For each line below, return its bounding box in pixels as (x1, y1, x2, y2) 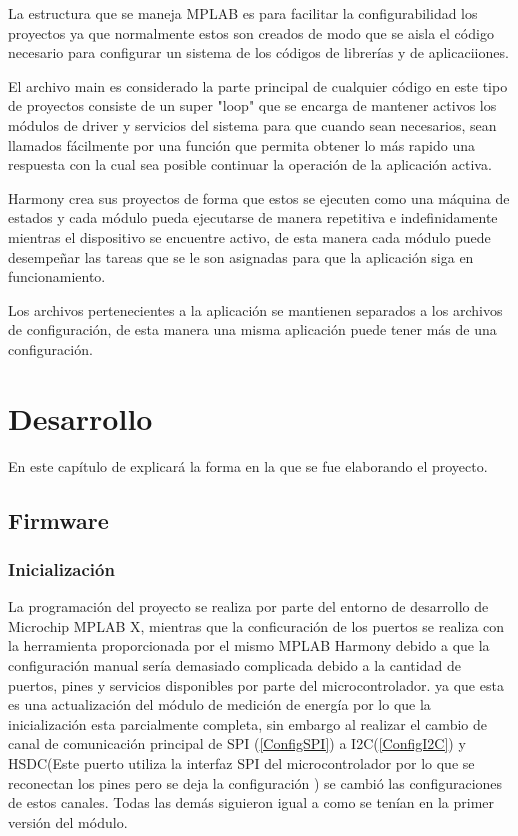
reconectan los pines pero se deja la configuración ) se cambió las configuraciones (8, 772, 503, 793)
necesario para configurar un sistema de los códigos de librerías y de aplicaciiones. (8, 42, 509, 63)
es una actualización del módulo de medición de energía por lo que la (8, 694, 431, 715)
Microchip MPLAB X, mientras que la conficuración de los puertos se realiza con (8, 615, 505, 636)
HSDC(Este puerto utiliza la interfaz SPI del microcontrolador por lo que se (8, 752, 475, 773)
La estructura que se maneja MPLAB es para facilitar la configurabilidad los (8, 3, 478, 23)
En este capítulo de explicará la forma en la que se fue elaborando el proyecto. (8, 455, 488, 476)
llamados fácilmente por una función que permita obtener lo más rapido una (8, 134, 476, 155)
